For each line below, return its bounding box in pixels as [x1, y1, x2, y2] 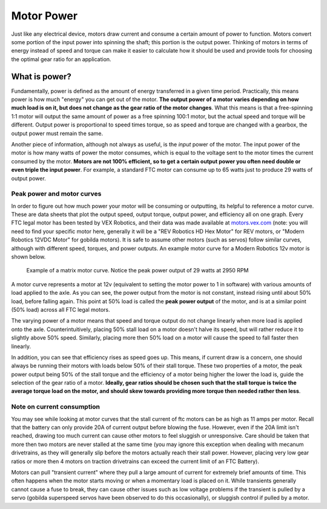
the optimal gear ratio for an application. [11, 55, 111, 63]
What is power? [11, 71, 72, 82]
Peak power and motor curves [11, 189, 102, 198]
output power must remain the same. [11, 130, 103, 137]
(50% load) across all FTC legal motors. [11, 306, 110, 313]
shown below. [11, 253, 46, 260]
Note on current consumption [11, 402, 100, 411]
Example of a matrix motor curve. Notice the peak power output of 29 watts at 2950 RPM [26, 267, 249, 274]
